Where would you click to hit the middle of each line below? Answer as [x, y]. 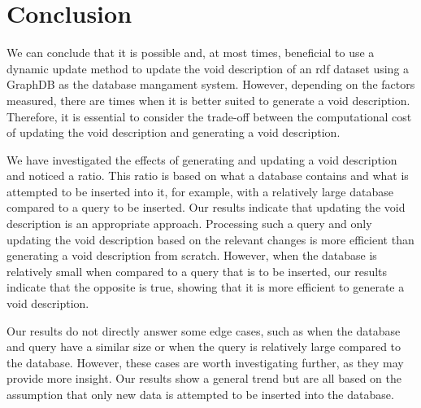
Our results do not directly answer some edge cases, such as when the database [204, 330]
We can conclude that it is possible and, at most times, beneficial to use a [191, 53]
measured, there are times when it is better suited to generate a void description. [208, 100]
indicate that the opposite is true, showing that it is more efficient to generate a [206, 287]
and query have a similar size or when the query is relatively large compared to [204, 347]
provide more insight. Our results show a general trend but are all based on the [204, 378]
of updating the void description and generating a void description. [174, 132]
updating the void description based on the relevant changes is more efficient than [210, 239]
